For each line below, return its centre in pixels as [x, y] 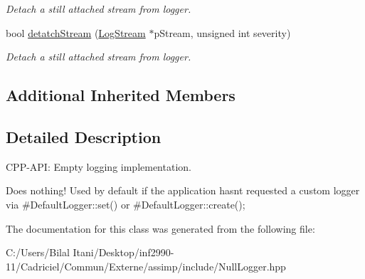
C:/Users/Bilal [38, 252]
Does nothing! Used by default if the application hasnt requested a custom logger [183, 190]
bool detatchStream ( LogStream [76, 32]
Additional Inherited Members [121, 95]
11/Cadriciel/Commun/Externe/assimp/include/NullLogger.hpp [146, 266]
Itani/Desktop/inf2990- [123, 252]
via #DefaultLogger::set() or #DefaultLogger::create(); [126, 204]
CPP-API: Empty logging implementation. [99, 166]
